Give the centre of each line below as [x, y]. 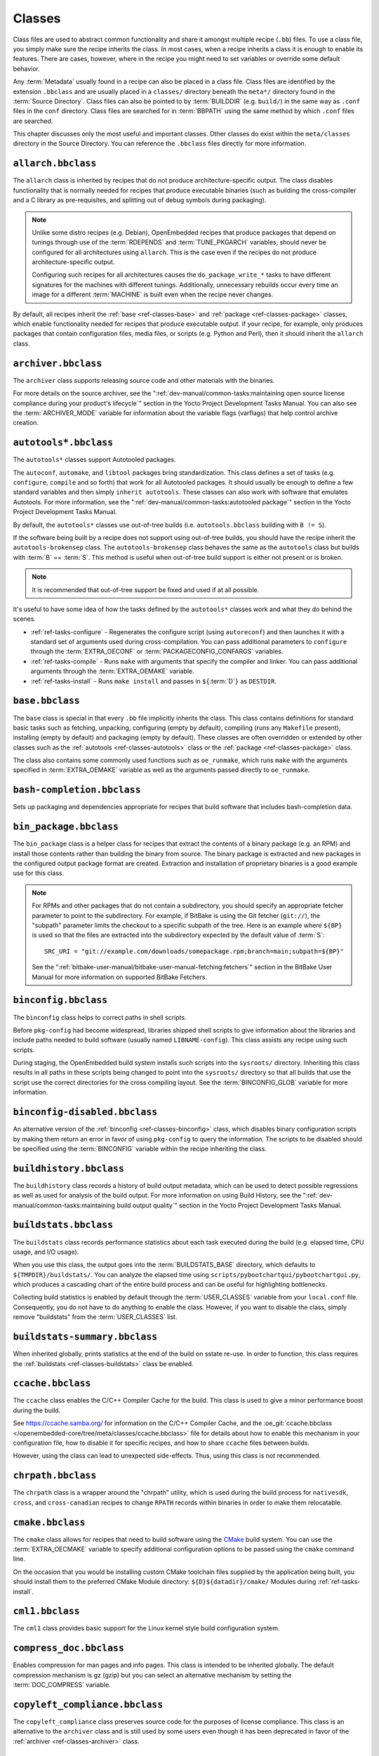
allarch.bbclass [55, 164]
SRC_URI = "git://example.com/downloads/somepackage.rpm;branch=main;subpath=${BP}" [194, 951]
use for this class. [39, 873]
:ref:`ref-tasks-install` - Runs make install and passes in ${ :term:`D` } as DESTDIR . [154, 681]
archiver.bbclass [58, 363]
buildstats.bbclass [63, 1225]
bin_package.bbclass [66, 827]
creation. [26, 423]
